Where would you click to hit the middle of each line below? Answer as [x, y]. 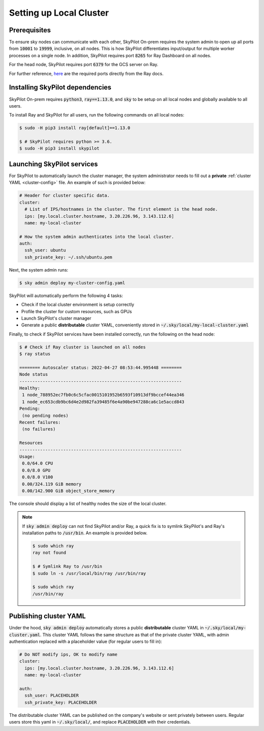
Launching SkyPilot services [54, 164]
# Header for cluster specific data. [65, 195]
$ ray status [35, 354]
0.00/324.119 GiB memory [52, 484]
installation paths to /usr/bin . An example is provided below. [85, 533]
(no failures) [39, 429]
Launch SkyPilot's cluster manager [56, 318]
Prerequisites [30, 30]
